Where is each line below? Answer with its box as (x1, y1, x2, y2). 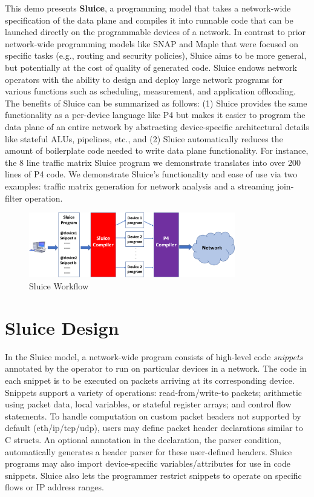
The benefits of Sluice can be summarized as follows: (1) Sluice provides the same (5, 96, 307, 109)
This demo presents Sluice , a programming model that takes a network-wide (5, 2, 291, 14)
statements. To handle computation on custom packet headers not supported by (5, 409, 301, 422)
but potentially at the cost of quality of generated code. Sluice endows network (5, 61, 297, 73)
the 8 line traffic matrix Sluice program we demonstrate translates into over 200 (5, 156, 301, 168)
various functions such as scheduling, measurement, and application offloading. (5, 85, 296, 97)
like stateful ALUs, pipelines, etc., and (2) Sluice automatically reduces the (5, 132, 283, 145)
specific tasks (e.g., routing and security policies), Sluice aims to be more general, (5, 49, 307, 62)
